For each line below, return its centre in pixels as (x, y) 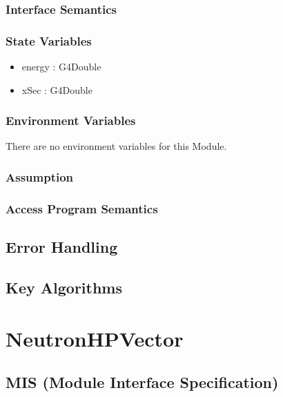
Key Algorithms (64, 287)
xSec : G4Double (57, 89)
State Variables (49, 40)
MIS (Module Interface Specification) (142, 382)
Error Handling (62, 247)
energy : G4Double (61, 67)
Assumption (40, 176)
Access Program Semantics (82, 208)
